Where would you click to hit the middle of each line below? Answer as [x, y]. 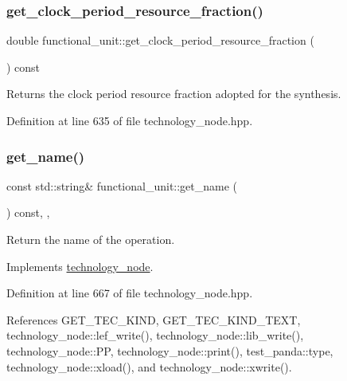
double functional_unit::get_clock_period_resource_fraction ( [160, 40]
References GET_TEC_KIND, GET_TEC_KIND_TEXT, [154, 319]
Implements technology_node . [80, 266]
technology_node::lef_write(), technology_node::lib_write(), [155, 335]
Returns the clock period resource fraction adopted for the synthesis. [174, 94]
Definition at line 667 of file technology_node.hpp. [130, 293]
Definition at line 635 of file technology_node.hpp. [130, 120]
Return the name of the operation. [91, 239]
